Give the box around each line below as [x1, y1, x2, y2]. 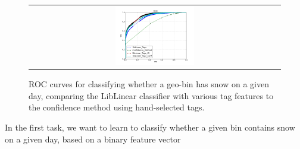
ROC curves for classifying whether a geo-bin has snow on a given [29, 78, 269, 90]
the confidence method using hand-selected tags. [29, 101, 205, 113]
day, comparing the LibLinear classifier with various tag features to [29, 89, 274, 102]
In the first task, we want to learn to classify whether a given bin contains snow [5, 121, 295, 134]
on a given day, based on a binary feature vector [5, 132, 181, 145]
